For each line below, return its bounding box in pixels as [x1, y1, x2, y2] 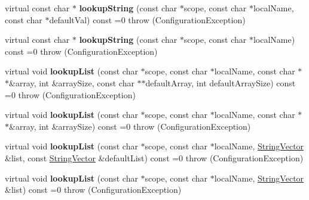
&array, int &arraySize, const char [9, 76, 134, 89]
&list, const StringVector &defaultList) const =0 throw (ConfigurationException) [5, 151, 304, 164]
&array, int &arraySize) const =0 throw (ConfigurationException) [9, 120, 251, 132]
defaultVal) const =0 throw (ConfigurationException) [49, 13, 246, 26]
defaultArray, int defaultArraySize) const [145, 76, 296, 89]
